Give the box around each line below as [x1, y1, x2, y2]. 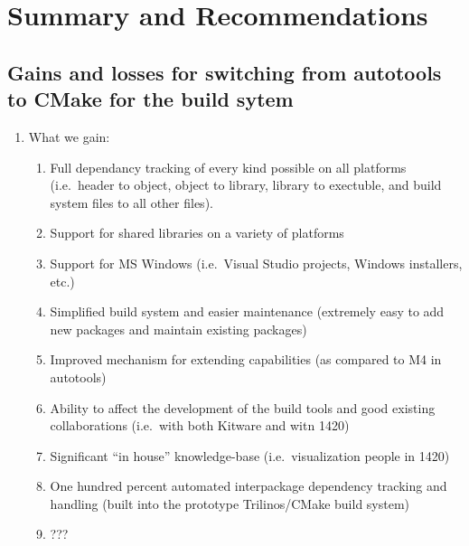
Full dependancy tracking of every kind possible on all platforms [50, 157, 407, 176]
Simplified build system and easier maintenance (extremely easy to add [50, 302, 445, 321]
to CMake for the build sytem [7, 85, 294, 113]
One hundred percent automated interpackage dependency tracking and [50, 476, 447, 495]
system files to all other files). [50, 193, 213, 212]
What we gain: [28, 127, 110, 146]
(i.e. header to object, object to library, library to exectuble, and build [50, 175, 442, 194]
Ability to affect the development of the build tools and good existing [50, 398, 436, 417]
